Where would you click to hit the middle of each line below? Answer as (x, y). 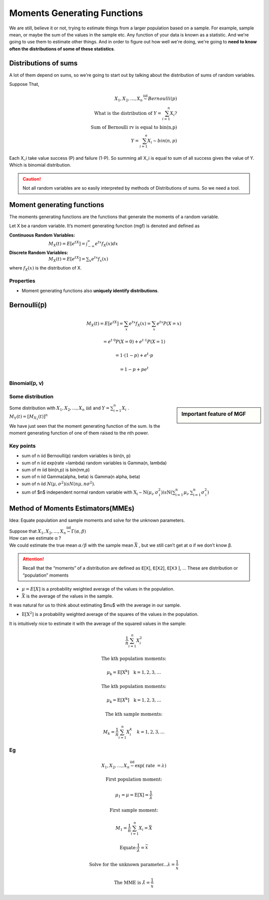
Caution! (32, 179)
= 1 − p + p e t (134, 369)
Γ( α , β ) (79, 531)
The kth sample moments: (134, 714)
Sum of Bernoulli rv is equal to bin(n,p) (134, 128)
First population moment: (134, 779)
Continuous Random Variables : (42, 235)
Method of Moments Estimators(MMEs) (72, 508)
